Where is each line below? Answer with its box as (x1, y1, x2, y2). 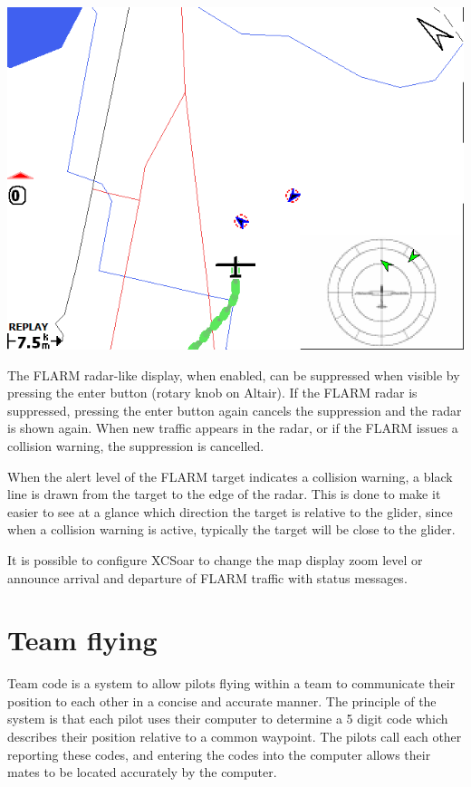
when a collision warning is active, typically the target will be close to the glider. (7, 520, 456, 539)
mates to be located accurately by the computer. (7, 763, 277, 782)
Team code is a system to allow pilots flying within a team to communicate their (7, 674, 456, 693)
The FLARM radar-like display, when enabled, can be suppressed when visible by (7, 365, 460, 384)
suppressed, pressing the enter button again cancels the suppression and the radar (7, 400, 462, 419)
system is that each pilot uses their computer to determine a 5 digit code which (7, 709, 448, 728)
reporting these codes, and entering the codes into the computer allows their (7, 744, 431, 763)
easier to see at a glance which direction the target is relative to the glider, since (7, 502, 453, 521)
